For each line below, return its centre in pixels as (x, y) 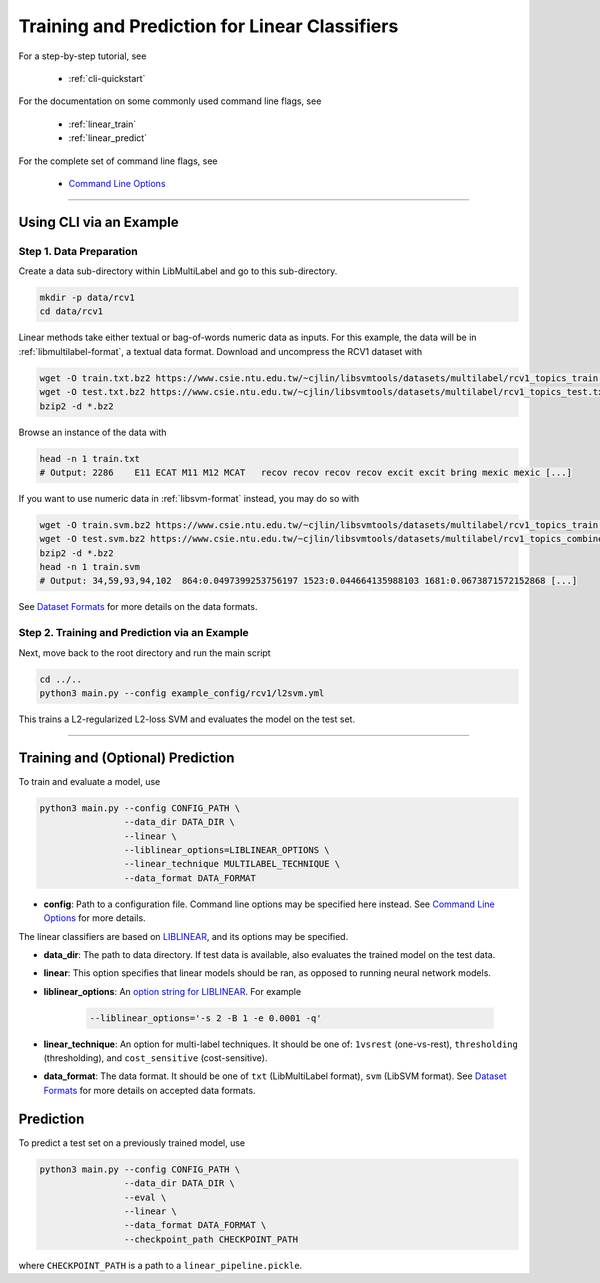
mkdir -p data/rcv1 (87, 298)
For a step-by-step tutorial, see (82, 56)
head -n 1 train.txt (89, 458)
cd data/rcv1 (71, 311)
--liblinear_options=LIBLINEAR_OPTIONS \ (226, 850)
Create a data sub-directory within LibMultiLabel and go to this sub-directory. (178, 271)
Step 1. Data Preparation (78, 251)
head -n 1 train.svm (89, 567)
